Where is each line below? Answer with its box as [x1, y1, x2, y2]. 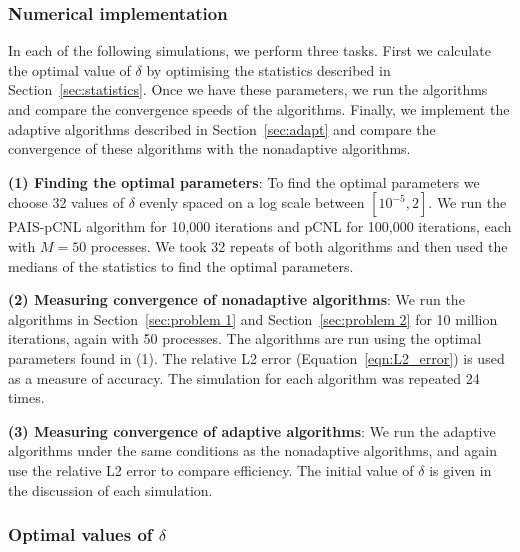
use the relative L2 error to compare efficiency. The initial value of [8, 459, 414, 480]
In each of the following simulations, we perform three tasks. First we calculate [8, 40, 491, 61]
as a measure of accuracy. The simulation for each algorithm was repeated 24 [8, 367, 480, 388]
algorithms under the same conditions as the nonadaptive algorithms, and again [8, 440, 497, 461]
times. [8, 387, 45, 408]
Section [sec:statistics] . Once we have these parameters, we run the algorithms [8, 79, 488, 100]
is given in [429, 459, 492, 480]
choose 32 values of [8, 192, 125, 213]
